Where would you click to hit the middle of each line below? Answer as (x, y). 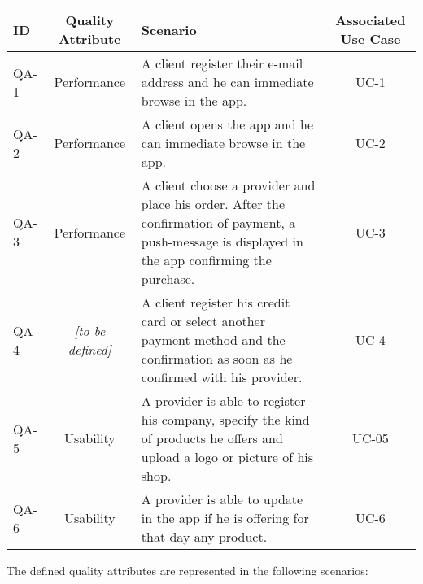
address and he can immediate (227, 82)
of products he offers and (212, 438)
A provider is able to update (222, 499)
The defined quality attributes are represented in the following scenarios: (188, 570)
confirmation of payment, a (218, 222)
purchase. (168, 279)
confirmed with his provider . (222, 377)
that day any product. (204, 536)
